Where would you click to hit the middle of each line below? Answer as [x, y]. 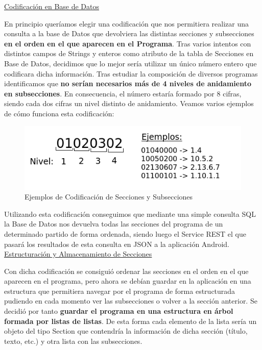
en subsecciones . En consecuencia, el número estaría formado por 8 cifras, [123, 93]
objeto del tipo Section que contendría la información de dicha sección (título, [126, 331]
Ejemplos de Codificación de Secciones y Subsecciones [109, 197]
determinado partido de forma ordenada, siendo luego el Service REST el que [125, 233]
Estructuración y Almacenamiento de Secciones [78, 254]
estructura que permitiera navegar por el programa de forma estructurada [120, 291]
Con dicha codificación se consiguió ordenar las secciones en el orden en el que [126, 271]
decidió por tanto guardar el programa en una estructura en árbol [119, 311]
